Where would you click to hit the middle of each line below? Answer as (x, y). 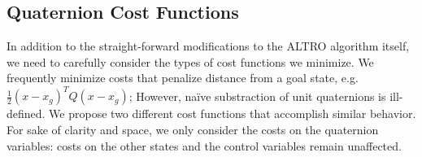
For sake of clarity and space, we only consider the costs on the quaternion (193, 130)
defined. (26, 113)
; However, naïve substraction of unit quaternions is (257, 96)
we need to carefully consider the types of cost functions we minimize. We (190, 61)
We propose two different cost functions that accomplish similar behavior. (233, 113)
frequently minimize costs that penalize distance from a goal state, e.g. (183, 78)
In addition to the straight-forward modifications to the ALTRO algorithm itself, (208, 46)
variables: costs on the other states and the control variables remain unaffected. (204, 145)
